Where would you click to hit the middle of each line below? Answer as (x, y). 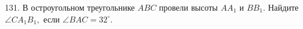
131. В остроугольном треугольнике (70, 7)
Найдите (283, 7)
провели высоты (189, 7)
